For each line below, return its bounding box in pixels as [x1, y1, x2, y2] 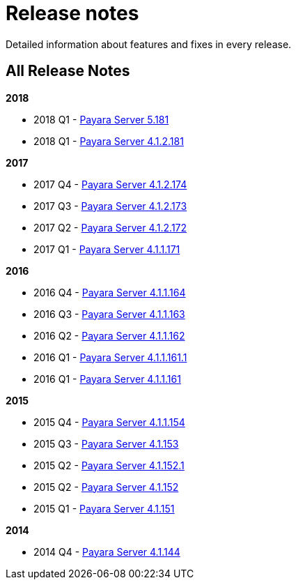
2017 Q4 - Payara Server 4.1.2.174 [33, 178, 187, 190]
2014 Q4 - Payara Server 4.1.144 [33, 545, 180, 558]
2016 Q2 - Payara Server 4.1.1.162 [33, 329, 185, 342]
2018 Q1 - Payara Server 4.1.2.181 [33, 135, 184, 147]
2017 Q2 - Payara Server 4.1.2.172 [33, 221, 187, 234]
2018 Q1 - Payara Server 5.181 [33, 113, 169, 126]
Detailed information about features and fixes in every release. [6, 38, 292, 50]
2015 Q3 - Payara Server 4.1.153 [33, 437, 179, 450]
